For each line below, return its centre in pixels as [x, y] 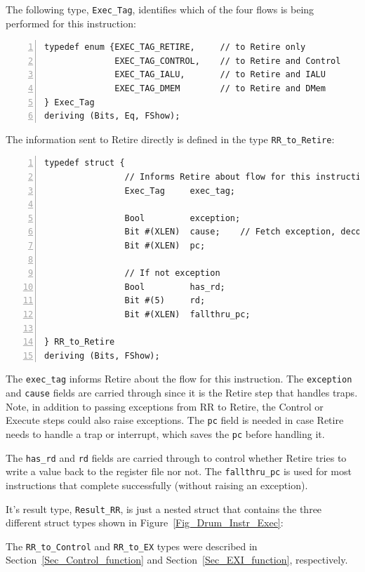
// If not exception [172, 273]
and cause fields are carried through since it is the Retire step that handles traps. [182, 393]
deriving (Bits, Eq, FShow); [112, 116]
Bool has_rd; [175, 287]
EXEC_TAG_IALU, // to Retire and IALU [220, 75]
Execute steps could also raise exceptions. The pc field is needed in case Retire [175, 420]
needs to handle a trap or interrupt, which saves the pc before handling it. [165, 433]
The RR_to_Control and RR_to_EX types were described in [132, 546]
